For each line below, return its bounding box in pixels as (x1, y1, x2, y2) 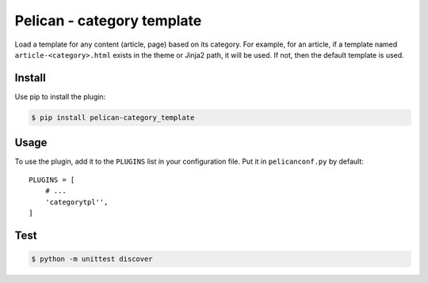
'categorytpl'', (44, 198, 109, 206)
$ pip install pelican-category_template (31, 113, 195, 122)
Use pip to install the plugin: (14, 92, 106, 101)
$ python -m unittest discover (31, 254, 154, 263)
